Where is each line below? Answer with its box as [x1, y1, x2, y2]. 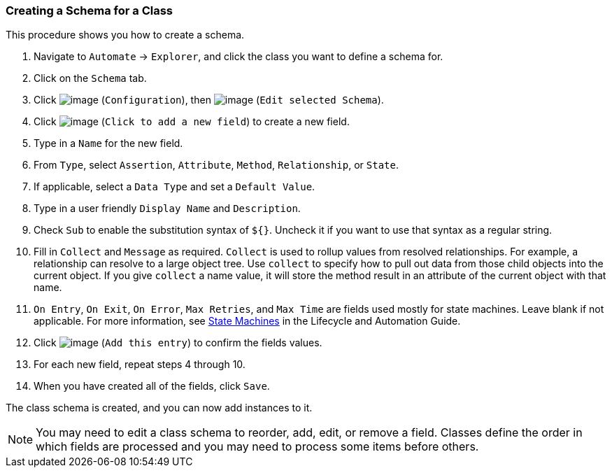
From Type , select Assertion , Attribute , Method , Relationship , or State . [34, 159, 399, 171]
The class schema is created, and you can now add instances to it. [6, 402, 313, 414]
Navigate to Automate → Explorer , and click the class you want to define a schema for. [34, 50, 443, 63]
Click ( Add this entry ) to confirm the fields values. [34, 337, 322, 349]
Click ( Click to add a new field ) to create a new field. [34, 115, 350, 128]
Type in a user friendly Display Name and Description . [34, 202, 301, 215]
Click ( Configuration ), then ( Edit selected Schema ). [34, 94, 384, 106]
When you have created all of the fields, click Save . [34, 380, 270, 393]
